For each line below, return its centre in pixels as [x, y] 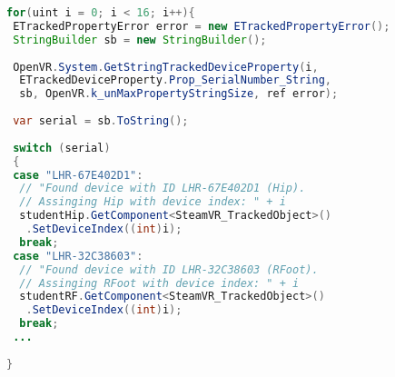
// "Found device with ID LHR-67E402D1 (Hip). [163, 188]
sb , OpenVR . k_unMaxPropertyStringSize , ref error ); [179, 94]
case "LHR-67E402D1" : [78, 175]
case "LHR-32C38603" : [78, 256]
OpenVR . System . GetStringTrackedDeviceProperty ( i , [166, 67]
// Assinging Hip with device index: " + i [153, 202]
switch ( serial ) [62, 148]
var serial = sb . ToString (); [101, 121]
